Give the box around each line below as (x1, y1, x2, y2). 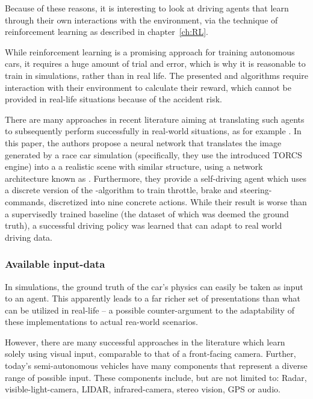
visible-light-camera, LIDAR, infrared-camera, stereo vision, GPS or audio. (5, 383, 280, 395)
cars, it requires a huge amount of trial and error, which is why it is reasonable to (5, 57, 306, 70)
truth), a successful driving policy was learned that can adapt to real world (5, 219, 282, 232)
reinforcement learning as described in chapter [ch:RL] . (5, 25, 208, 38)
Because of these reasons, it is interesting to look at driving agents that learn (5, 2, 289, 14)
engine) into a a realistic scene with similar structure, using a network (5, 160, 263, 173)
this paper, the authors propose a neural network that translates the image (5, 136, 282, 149)
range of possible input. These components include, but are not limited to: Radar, (5, 371, 307, 383)
